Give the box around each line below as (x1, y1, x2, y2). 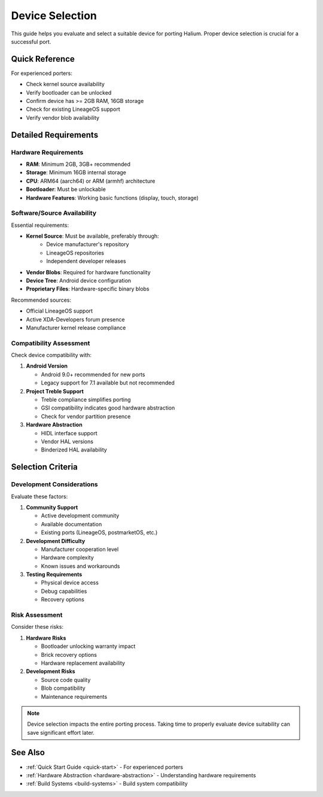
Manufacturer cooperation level (41, 546, 119, 553)
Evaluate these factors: (11, 493, 68, 500)
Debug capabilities (41, 587, 87, 595)
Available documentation (41, 520, 102, 528)
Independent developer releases (46, 257, 126, 265)
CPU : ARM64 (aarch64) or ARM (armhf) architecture (26, 177, 156, 184)
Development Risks (26, 668, 75, 675)
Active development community (41, 512, 120, 519)
